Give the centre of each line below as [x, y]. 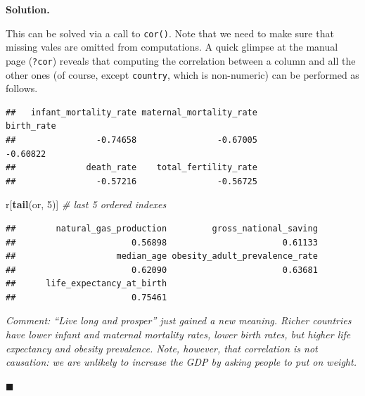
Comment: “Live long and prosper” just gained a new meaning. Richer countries [179, 320]
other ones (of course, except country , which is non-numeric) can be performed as [182, 74]
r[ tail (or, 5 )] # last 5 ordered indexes [86, 204]
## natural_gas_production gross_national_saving [162, 228]
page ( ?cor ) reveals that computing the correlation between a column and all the [181, 60]
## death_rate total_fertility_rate [132, 168]
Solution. [28, 9]
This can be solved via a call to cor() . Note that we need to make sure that [170, 33]
